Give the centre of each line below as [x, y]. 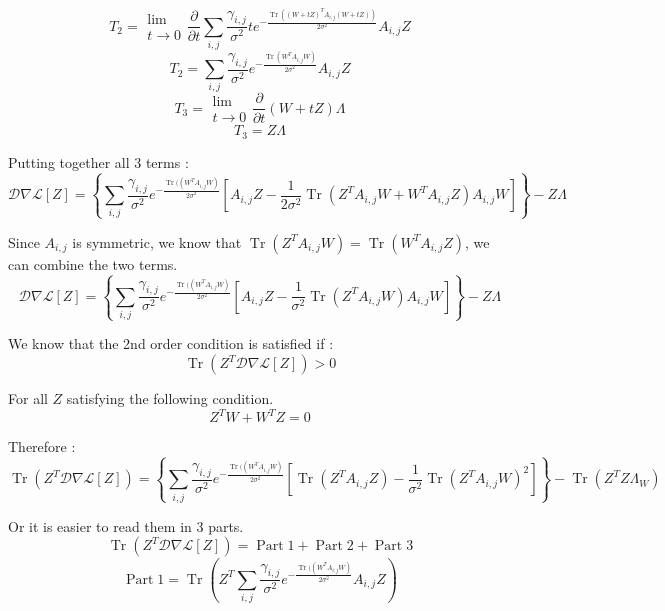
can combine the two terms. [93, 263]
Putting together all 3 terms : [98, 161]
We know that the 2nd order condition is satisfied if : [171, 343]
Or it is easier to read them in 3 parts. [126, 525]
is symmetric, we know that [157, 241]
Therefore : [42, 446]
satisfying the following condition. [170, 398]
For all [28, 398]
